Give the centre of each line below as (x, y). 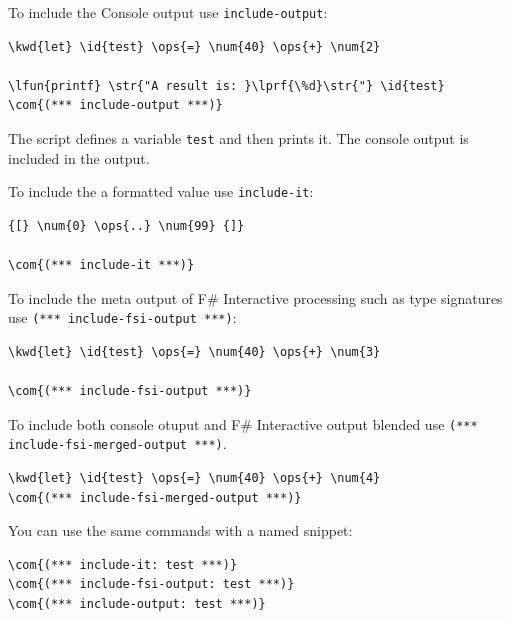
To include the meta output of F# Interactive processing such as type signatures (255, 297)
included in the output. (79, 157)
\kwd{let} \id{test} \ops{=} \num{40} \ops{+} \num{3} (194, 351)
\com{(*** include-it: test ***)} (123, 564)
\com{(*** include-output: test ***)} (137, 604)
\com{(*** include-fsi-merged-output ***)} (155, 497)
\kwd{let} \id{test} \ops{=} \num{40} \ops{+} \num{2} (194, 46)
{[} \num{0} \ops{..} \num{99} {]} (126, 225)
